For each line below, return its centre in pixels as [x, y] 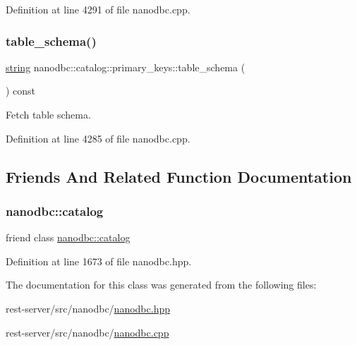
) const [21, 91]
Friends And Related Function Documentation [179, 176]
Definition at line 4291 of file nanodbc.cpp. [98, 9]
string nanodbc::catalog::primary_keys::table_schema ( [126, 67]
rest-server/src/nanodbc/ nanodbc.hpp [88, 308]
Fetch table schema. [48, 114]
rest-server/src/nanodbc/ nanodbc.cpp [87, 332]
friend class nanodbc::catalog [68, 237]
